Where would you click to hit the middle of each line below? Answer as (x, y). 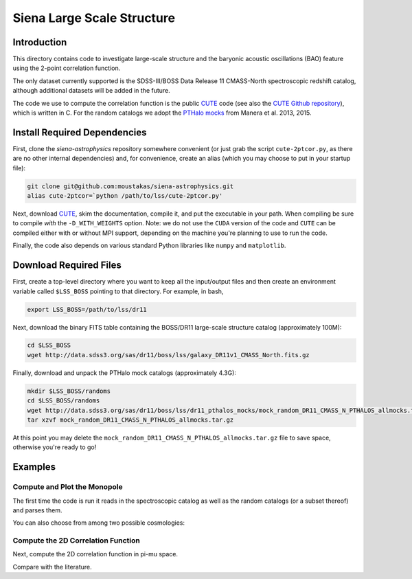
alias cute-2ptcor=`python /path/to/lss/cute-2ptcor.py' (125, 196)
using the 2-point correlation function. (67, 68)
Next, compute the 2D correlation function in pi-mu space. (95, 554)
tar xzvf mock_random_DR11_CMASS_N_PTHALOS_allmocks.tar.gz (130, 420)
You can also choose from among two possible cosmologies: (99, 523)
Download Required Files (67, 265)
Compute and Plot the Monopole (68, 487)
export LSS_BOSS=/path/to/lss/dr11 (87, 309)
